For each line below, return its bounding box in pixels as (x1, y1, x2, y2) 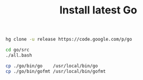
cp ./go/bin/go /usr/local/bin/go (5, 62, 98, 69)
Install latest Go (59, 4, 138, 17)
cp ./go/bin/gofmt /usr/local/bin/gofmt (5, 68, 107, 74)
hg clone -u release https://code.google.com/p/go (5, 36, 132, 43)
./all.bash (5, 52, 32, 58)
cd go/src (5, 47, 30, 53)
